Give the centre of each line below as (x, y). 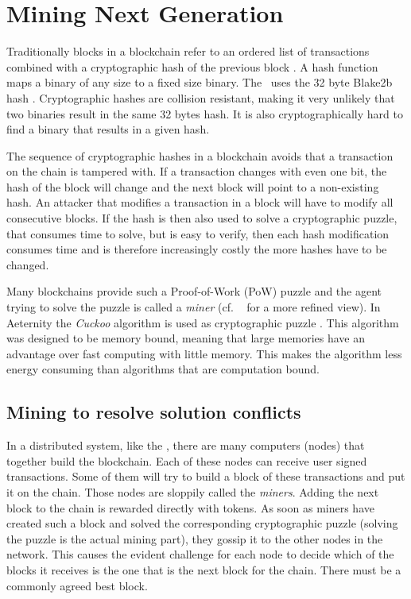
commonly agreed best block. (77, 585)
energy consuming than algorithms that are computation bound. (163, 369)
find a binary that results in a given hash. (108, 129)
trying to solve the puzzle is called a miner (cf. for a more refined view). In (194, 307)
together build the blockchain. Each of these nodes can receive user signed (187, 460)
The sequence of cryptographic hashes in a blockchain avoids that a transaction (200, 155)
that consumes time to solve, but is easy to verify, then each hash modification (198, 233)
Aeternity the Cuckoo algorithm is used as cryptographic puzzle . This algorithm (203, 322)
